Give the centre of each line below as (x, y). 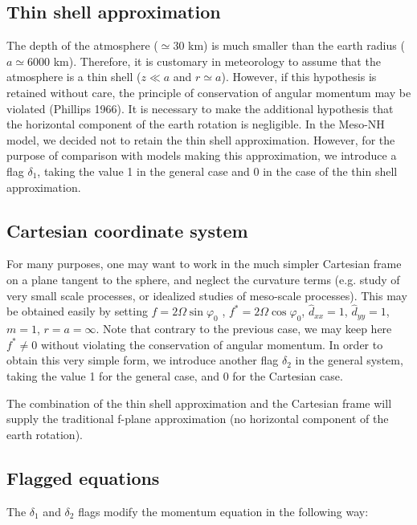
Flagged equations (83, 477)
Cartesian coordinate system (127, 230)
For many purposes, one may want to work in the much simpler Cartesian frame (204, 264)
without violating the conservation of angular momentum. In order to (212, 344)
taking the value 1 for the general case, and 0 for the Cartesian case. (175, 375)
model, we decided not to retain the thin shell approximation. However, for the (201, 139)
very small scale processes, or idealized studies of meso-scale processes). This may (207, 295)
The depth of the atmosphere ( (82, 45)
